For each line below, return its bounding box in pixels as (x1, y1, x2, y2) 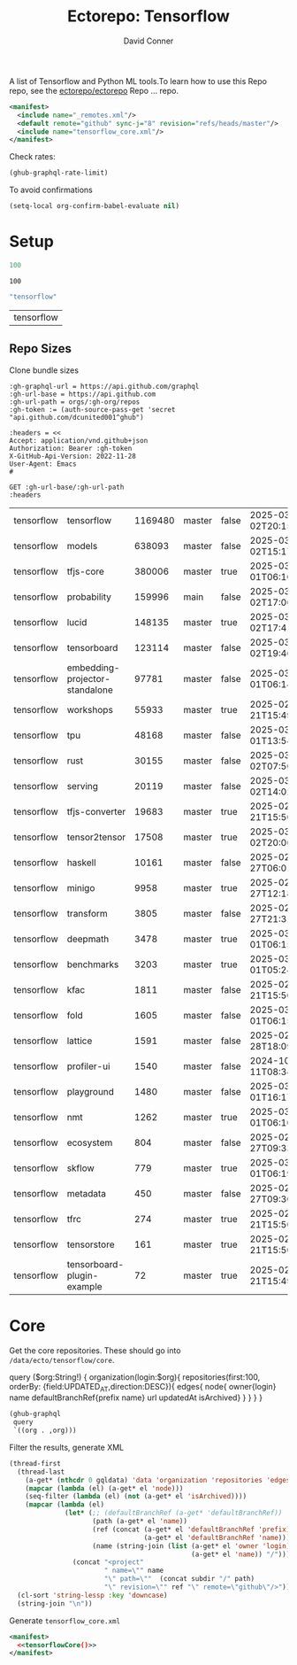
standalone (66, 684, 113, 696)
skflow (66, 1162, 95, 1174)
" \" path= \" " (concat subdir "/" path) (103, 1575, 255, 1584)
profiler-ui (66, 1060, 110, 1073)
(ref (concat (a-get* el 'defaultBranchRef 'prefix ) (92, 1525, 291, 1534)
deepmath (66, 933, 110, 945)
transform (66, 907, 108, 919)
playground (66, 1085, 115, 1097)
